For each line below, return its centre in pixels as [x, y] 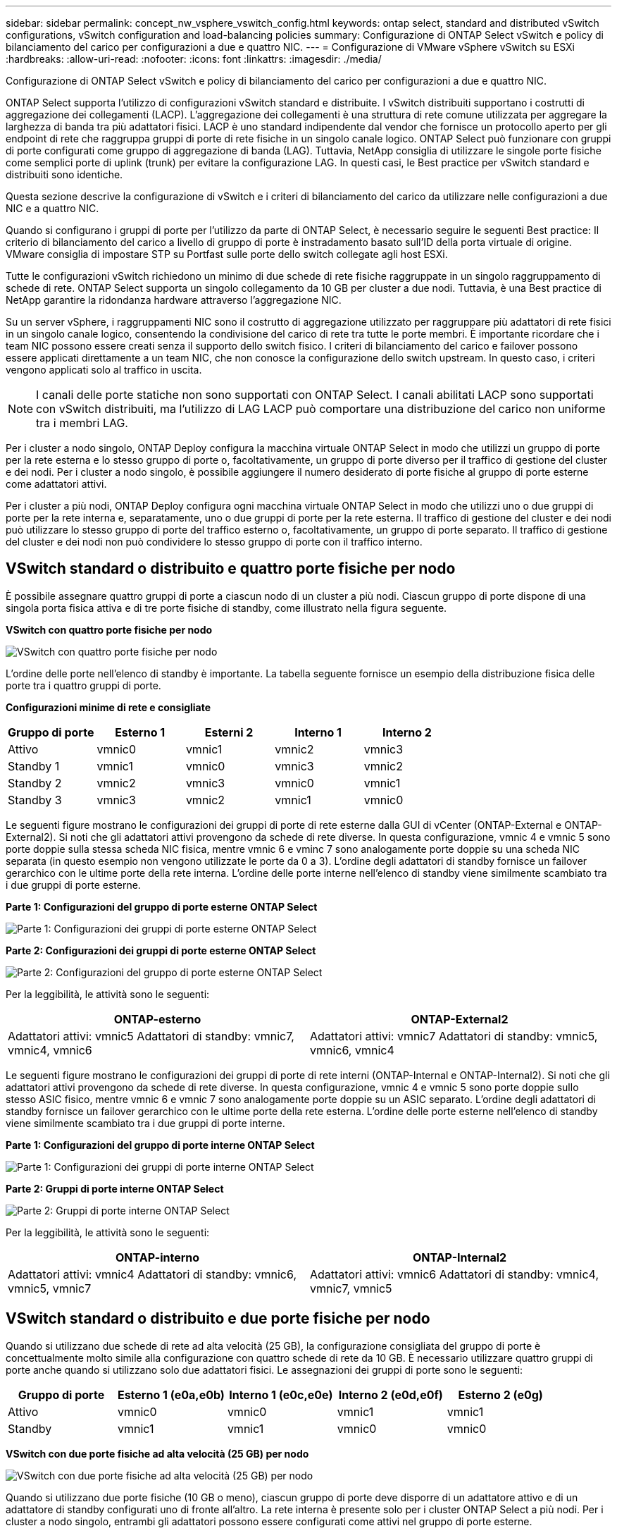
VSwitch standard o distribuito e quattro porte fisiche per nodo [231, 569]
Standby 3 [35, 800]
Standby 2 [35, 783]
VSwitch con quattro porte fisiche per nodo [109, 629]
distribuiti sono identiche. [64, 174]
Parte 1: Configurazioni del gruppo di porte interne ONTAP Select [160, 1145]
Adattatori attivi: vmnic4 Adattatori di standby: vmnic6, [152, 1274]
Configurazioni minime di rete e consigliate [108, 707]
